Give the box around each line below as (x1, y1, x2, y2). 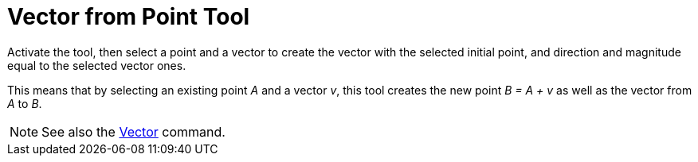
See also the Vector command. (41, 123, 225, 140)
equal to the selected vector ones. (7, 58, 186, 72)
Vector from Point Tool (7, 3, 250, 30)
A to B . (7, 96, 42, 110)
